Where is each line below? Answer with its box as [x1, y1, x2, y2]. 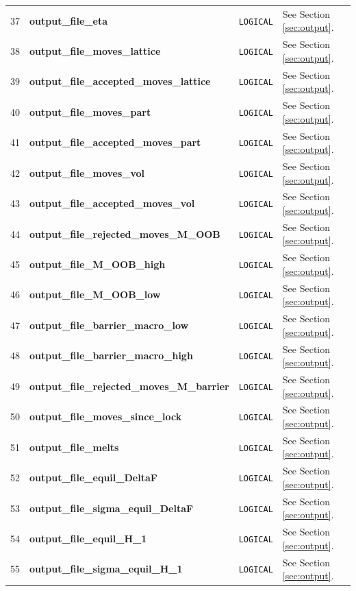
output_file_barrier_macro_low [29, 317, 189, 332]
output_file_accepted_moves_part [29, 135, 201, 149]
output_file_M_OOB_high [29, 257, 166, 272]
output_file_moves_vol [29, 165, 145, 180]
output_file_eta [29, 13, 107, 27]
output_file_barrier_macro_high [29, 348, 193, 363]
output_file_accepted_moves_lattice [29, 74, 211, 88]
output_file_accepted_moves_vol [29, 196, 195, 210]
